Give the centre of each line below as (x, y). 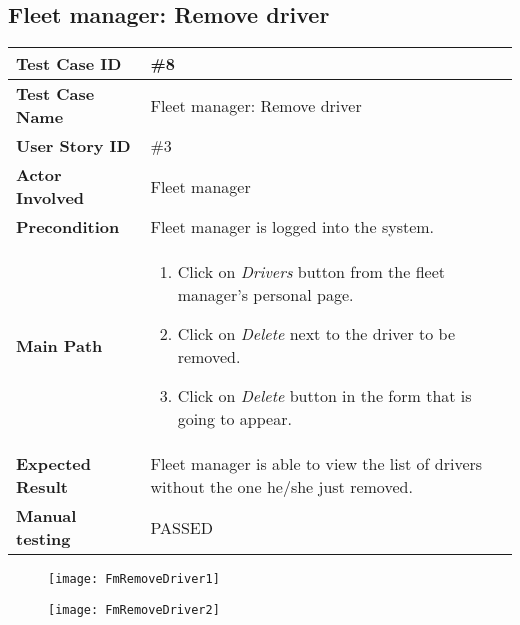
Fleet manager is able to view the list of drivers (316, 464)
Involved (50, 198)
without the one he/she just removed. (281, 487)
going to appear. (234, 419)
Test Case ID (69, 64)
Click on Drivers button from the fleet (311, 272)
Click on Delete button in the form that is (324, 396)
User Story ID (73, 146)
